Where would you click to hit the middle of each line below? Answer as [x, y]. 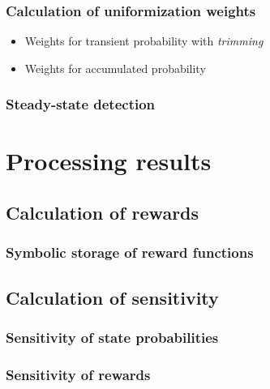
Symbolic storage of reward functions [130, 252]
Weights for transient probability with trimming [144, 41]
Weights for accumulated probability [115, 68]
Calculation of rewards [103, 213]
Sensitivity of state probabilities [112, 337]
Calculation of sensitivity [112, 297]
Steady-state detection [81, 104]
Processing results [109, 161]
